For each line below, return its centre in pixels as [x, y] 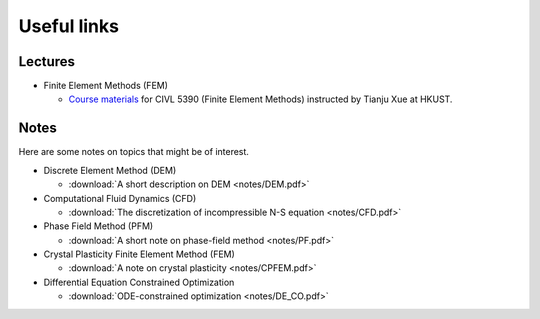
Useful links [69, 26]
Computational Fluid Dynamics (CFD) [120, 198]
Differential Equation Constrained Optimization [139, 282]
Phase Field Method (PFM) [98, 226]
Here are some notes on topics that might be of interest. [134, 152]
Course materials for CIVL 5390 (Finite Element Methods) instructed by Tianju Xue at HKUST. [260, 99]
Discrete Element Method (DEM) [110, 170]
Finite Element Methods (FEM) [106, 86]
